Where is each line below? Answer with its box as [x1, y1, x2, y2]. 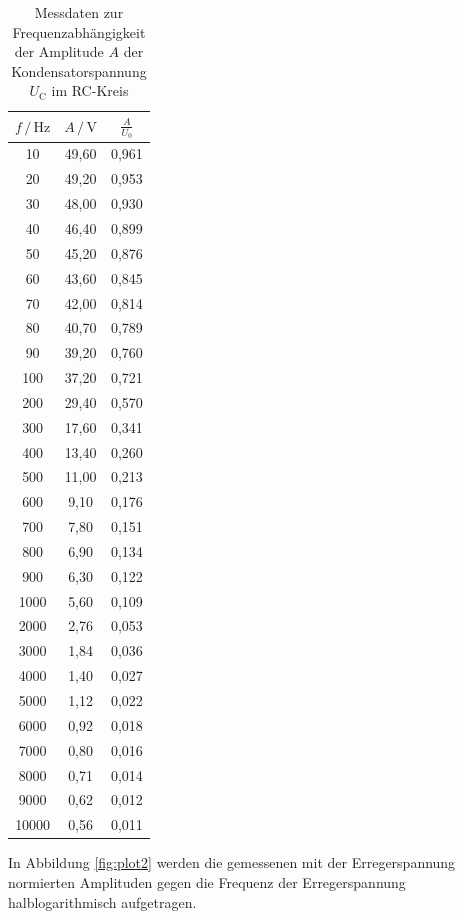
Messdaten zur [34, 2, 124, 22]
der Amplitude [14, 41, 104, 62]
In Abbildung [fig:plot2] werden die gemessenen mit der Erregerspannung [8, 852, 456, 873]
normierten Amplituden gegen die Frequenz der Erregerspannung [8, 871, 406, 892]
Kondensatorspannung [11, 60, 147, 81]
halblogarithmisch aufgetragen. [8, 891, 197, 912]
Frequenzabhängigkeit [12, 21, 146, 42]
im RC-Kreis [51, 80, 129, 101]
